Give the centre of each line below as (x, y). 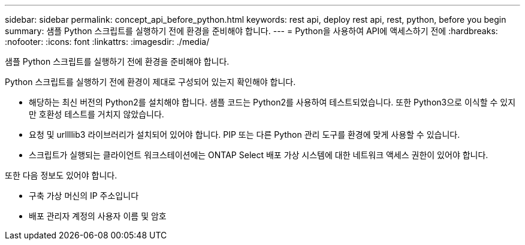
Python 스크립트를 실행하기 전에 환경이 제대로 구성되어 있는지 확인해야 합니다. (150, 82)
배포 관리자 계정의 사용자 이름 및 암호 (98, 216)
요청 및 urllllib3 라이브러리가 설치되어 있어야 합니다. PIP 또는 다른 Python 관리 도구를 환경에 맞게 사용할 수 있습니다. (245, 134)
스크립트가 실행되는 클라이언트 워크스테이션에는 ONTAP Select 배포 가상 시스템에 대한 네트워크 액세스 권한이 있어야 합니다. (259, 155)
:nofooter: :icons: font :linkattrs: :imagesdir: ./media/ (107, 42)
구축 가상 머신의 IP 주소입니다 (84, 196)
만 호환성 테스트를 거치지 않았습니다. (96, 114)
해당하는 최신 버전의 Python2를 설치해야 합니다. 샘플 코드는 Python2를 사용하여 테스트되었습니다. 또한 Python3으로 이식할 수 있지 (272, 102)
